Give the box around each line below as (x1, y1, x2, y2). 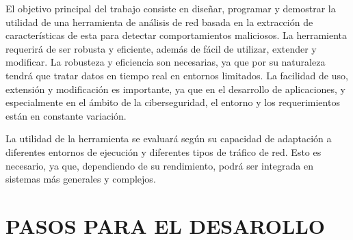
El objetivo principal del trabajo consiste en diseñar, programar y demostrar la (5, 1, 336, 15)
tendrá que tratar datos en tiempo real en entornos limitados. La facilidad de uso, (5, 68, 348, 82)
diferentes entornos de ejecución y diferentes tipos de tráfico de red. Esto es (5, 144, 322, 159)
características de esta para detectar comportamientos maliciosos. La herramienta (5, 28, 348, 42)
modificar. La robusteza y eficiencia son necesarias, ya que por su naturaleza (5, 55, 326, 69)
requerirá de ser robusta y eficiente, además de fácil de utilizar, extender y (5, 41, 317, 55)
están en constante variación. (5, 108, 127, 122)
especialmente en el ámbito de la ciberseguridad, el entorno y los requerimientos (5, 95, 340, 109)
